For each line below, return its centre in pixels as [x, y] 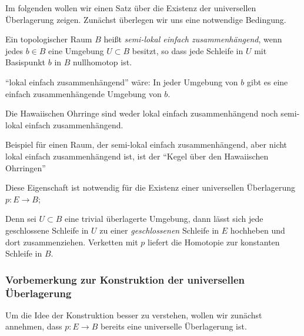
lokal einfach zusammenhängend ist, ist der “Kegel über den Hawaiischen [137, 156]
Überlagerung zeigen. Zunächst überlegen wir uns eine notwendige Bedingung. [146, 19]
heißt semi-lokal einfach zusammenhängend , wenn [193, 39]
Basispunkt [26, 62]
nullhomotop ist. [103, 62]
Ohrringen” [26, 167]
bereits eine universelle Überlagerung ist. [173, 326]
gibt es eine [268, 81]
